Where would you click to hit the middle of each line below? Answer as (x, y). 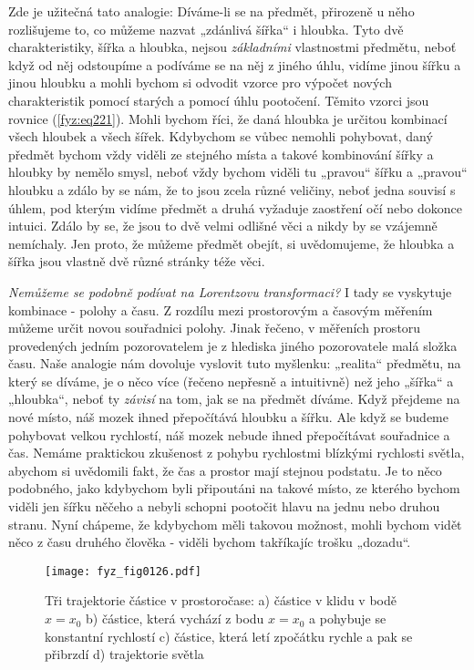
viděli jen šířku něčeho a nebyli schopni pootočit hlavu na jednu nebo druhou (224, 506)
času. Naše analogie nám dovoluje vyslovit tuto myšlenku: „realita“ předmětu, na (235, 363)
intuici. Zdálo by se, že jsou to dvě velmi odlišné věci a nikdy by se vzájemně (223, 226)
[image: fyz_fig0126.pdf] (123, 571)
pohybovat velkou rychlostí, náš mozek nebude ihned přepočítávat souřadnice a (229, 434)
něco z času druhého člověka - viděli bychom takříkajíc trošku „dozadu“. (210, 542)
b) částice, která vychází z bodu (175, 618)
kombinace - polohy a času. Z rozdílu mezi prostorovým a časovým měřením (221, 309)
